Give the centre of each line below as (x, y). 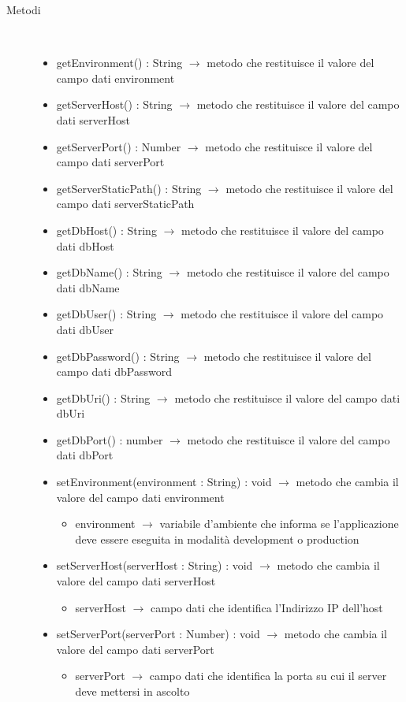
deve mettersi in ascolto (132, 691)
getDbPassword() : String (118, 356)
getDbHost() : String (106, 230)
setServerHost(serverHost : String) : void (155, 565)
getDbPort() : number (110, 439)
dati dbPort (85, 455)
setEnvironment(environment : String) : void (164, 482)
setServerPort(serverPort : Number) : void (158, 634)
